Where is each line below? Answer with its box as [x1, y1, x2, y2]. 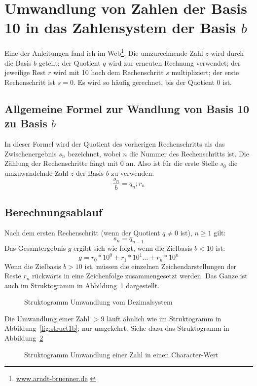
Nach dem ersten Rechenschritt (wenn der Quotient [4, 227, 160, 237]
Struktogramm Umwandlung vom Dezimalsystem [24, 297, 173, 307]
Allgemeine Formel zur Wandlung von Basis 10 [4, 101, 250, 116]
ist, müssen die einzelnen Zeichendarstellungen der [84, 261, 237, 271]
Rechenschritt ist [4, 77, 56, 87]
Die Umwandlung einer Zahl [4, 313, 90, 323]
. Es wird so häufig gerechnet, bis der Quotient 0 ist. [73, 77, 232, 87]
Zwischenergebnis [4, 148, 57, 158]
